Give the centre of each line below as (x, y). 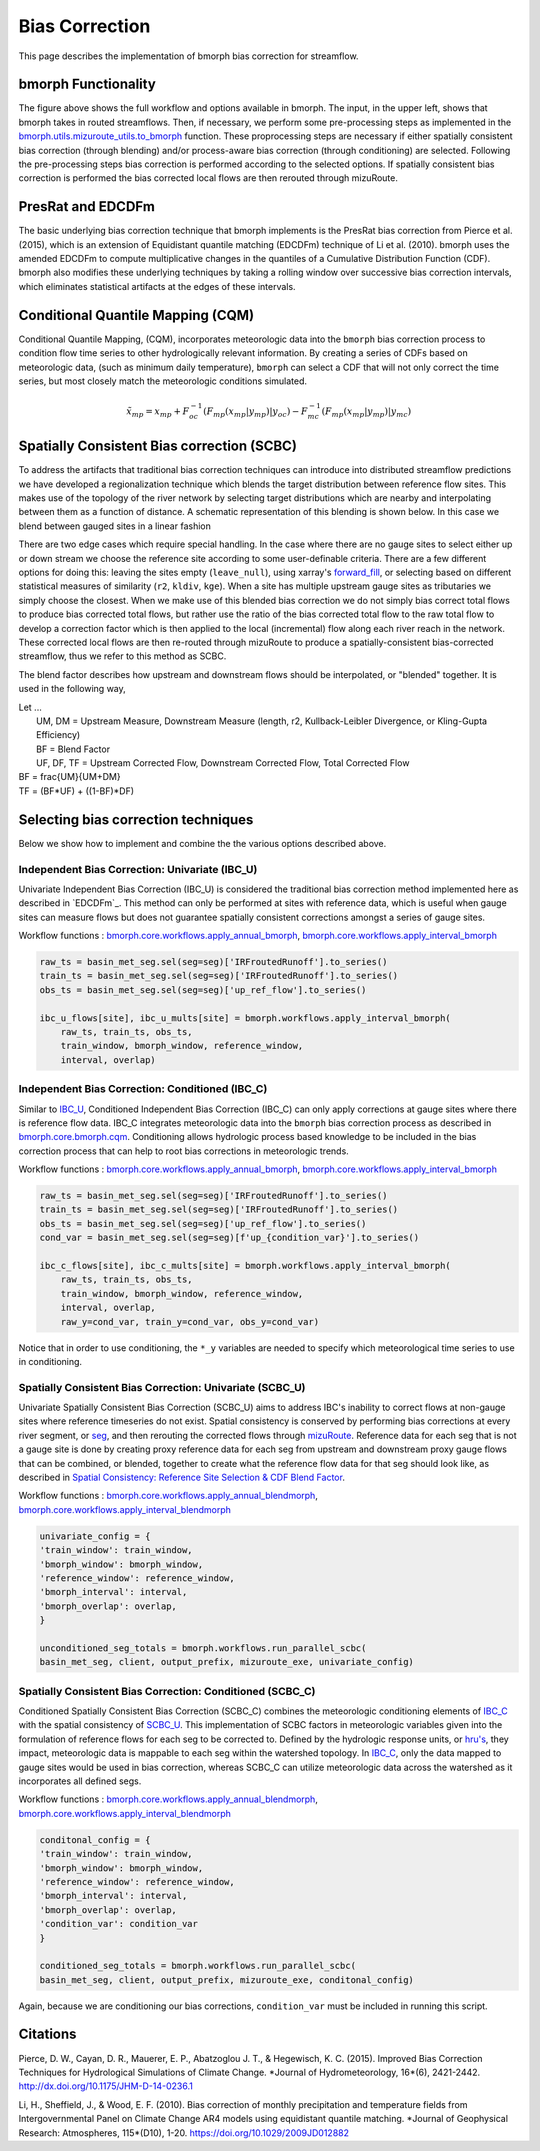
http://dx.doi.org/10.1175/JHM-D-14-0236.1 (106, 2086)
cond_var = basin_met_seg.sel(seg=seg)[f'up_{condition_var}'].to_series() (229, 1238)
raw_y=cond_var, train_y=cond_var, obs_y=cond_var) (190, 1321)
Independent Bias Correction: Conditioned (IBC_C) (143, 1089)
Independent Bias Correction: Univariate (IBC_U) (138, 869)
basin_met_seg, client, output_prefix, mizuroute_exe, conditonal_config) (227, 1979)
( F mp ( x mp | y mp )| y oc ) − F (256, 412)
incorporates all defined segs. (80, 1781)
